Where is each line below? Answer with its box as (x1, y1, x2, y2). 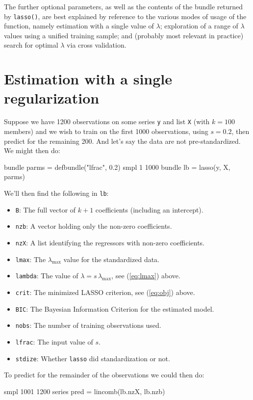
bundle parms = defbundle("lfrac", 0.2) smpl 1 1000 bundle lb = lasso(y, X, (4, 161, 230, 172)
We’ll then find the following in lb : (4, 187, 109, 198)
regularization (4, 88, 100, 108)
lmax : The (15, 254, 46, 264)
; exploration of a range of (160, 21, 238, 31)
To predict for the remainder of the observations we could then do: (4, 370, 204, 380)
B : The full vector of (15, 204, 76, 214)
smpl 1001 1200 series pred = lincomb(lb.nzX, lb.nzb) (4, 386, 165, 396)
